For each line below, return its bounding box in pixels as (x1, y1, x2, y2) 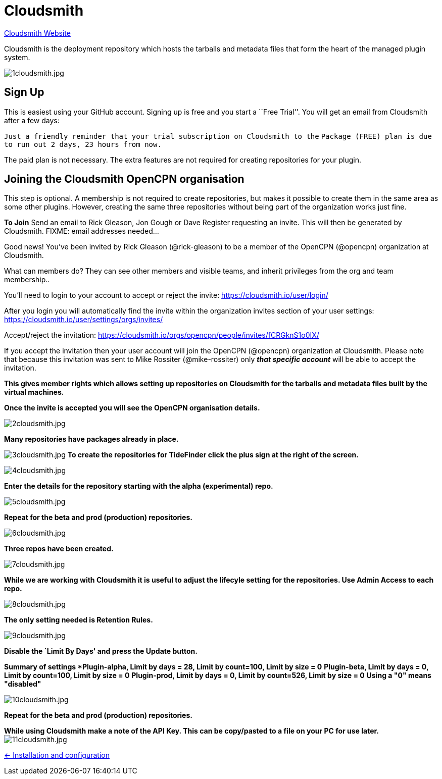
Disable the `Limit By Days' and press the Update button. (4, 647, 198, 656)
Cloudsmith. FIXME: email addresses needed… (4, 227, 159, 236)
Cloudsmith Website (4, 28, 71, 37)
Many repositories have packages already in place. (4, 435, 179, 444)
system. (4, 53, 30, 62)
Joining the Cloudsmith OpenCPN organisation (4, 173, 244, 186)
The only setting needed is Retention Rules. (4, 615, 153, 625)
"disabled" (4, 680, 41, 689)
